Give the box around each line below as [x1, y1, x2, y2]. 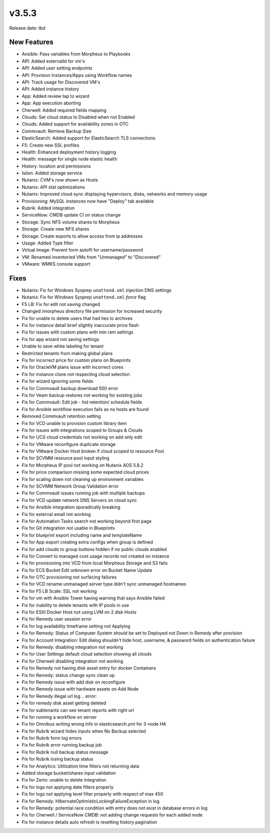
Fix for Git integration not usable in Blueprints [21, 525, 115, 531]
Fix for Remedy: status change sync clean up [21, 672, 115, 678]
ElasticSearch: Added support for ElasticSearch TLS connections [21, 135, 155, 141]
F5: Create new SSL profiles [21, 142, 79, 148]
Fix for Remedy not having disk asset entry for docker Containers [21, 665, 156, 671]
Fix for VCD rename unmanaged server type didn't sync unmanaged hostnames [21, 581, 186, 587]
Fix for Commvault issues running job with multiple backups [21, 490, 145, 496]
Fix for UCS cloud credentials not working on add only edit [21, 434, 142, 440]
